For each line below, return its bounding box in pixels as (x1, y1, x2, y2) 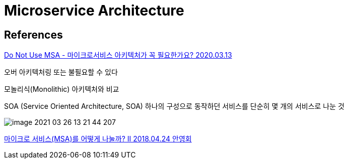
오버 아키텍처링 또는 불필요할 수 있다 (4, 68, 118, 77)
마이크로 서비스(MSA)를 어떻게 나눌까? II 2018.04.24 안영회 (4, 134, 192, 143)
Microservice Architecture (4, 2, 184, 19)
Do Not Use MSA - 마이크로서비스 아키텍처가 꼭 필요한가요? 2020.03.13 (4, 51, 232, 60)
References (4, 28, 63, 41)
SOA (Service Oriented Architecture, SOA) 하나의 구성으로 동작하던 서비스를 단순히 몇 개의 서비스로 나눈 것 (4, 102, 344, 111)
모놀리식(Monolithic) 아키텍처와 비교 (4, 85, 119, 94)
